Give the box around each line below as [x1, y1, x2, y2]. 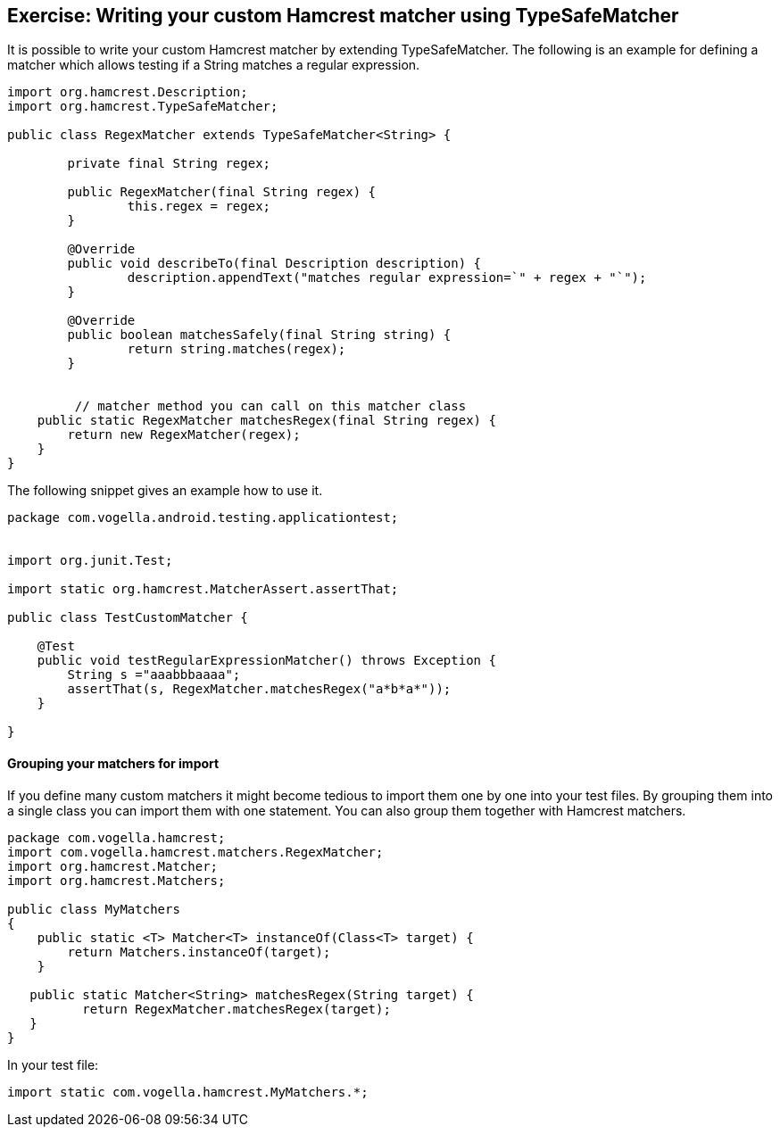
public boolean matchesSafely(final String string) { [67, 327, 452, 343]
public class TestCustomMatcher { [7, 610, 248, 625]
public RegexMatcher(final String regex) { [67, 185, 377, 200]
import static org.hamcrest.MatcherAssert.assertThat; [7, 582, 399, 597]
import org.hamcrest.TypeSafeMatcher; [7, 99, 278, 114]
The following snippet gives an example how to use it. [7, 483, 323, 499]
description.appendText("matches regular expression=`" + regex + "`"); [127, 270, 647, 286]
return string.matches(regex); [127, 342, 346, 357]
